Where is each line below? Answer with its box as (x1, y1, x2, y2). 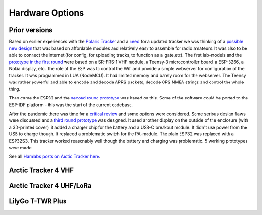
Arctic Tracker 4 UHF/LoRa (9, 182, 92, 190)
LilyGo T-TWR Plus (9, 197, 67, 206)
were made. (9, 145, 33, 150)
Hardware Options (9, 7, 84, 18)
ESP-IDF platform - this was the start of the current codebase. (9, 102, 133, 108)
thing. (9, 86, 21, 92)
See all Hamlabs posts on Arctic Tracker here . (9, 153, 100, 160)
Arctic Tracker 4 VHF (9, 166, 74, 175)
